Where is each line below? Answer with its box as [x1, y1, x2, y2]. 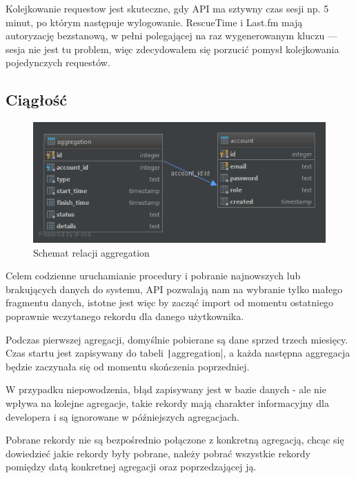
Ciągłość [6, 89, 68, 110]
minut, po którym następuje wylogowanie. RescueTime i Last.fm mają [6, 14, 303, 29]
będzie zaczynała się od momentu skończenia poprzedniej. [6, 359, 250, 373]
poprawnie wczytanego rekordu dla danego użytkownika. [6, 309, 244, 323]
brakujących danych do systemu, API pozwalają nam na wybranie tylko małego [6, 281, 343, 296]
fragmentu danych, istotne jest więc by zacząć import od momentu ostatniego [6, 295, 334, 310]
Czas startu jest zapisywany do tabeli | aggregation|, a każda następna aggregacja [6, 346, 350, 360]
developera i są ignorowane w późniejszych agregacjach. [6, 409, 239, 424]
